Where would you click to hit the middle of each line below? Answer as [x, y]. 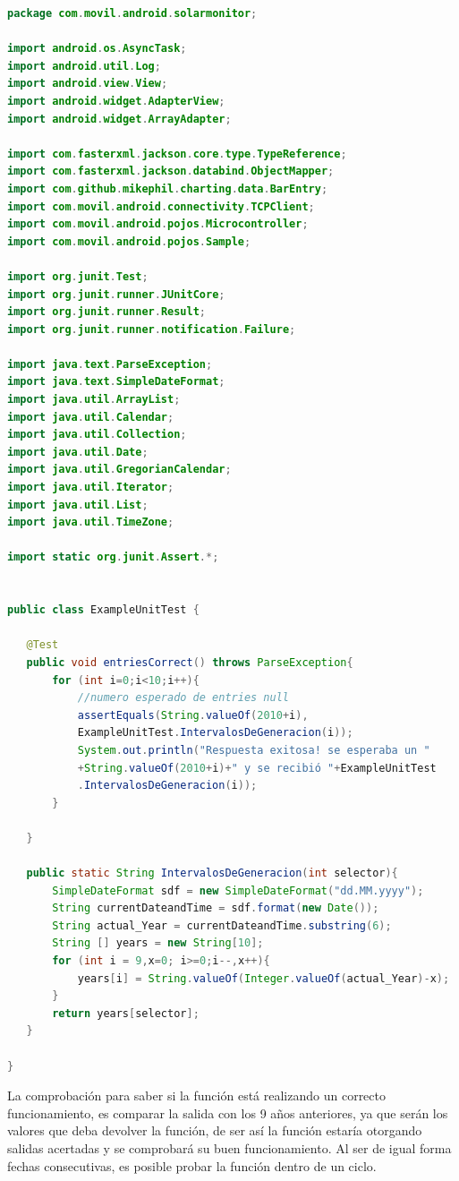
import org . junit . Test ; [78, 276]
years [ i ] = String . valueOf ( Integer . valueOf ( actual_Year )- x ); [263, 978]
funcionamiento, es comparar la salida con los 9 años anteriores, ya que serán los [228, 1113]
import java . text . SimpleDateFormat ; [116, 382]
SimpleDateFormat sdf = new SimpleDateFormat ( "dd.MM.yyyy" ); [238, 890]
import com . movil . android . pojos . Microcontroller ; [158, 224]
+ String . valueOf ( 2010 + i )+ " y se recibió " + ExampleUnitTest [257, 768]
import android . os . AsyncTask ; [97, 49]
